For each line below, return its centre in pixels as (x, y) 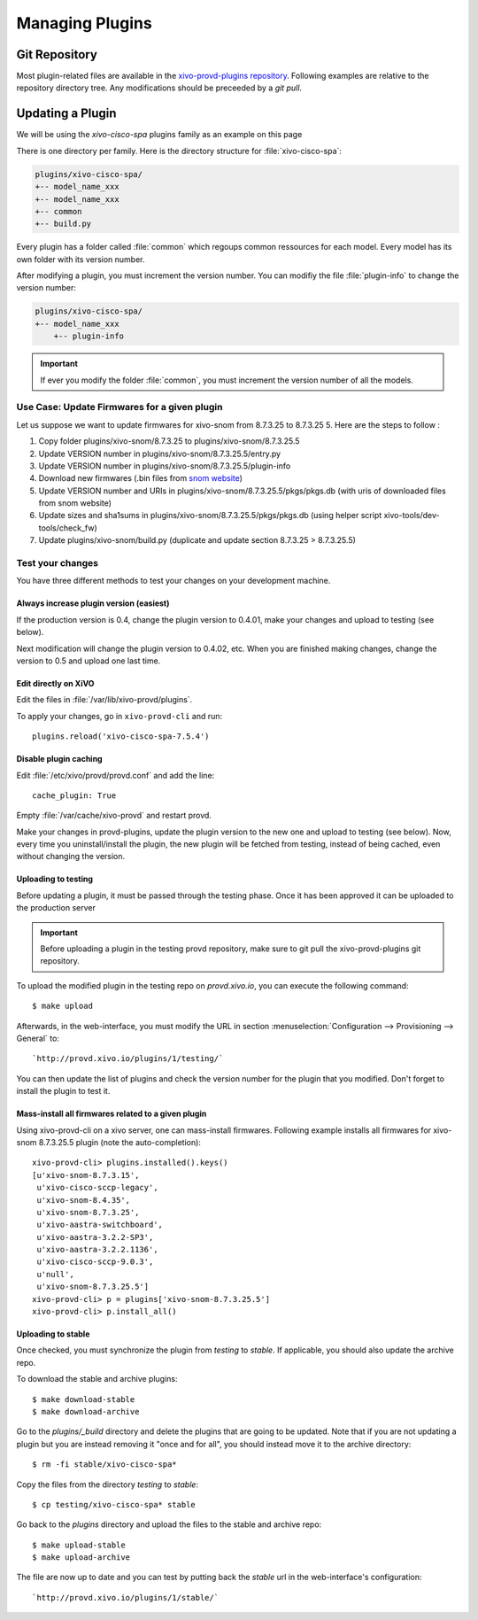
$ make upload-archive (81, 1558)
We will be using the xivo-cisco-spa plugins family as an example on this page (159, 135)
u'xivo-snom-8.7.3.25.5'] (93, 1287)
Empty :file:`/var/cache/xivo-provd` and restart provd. (114, 816)
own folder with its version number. (81, 259)
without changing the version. (71, 857)
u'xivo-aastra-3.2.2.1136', (97, 1250)
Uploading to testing (54, 879)
